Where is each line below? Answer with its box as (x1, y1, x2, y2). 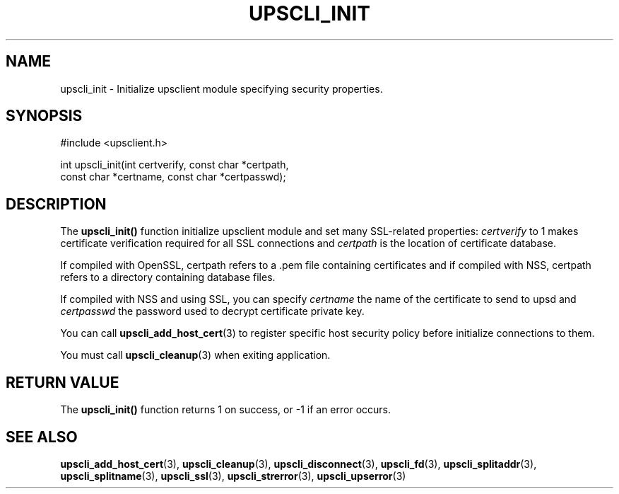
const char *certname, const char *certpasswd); (60, 171, 286, 183)
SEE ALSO (6, 427, 78, 446)
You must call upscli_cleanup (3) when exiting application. (60, 349, 331, 362)
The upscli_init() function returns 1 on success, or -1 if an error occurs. (60, 403, 391, 416)
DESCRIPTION (6, 195, 107, 213)
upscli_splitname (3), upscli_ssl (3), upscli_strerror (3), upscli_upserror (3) (60, 469, 406, 482)
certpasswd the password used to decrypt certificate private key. (60, 305, 365, 318)
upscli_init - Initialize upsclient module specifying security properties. (60, 82, 383, 95)
